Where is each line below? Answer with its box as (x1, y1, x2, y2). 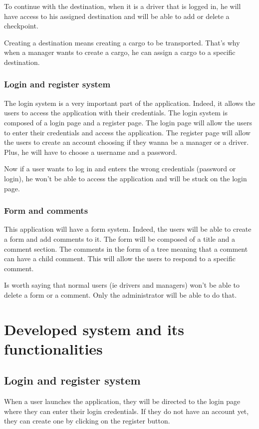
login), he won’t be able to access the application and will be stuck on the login (4, 173, 247, 183)
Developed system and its (4, 319, 185, 339)
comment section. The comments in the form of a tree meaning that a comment (4, 243, 248, 254)
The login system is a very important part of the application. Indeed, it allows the (4, 97, 256, 108)
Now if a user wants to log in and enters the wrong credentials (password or (4, 163, 236, 174)
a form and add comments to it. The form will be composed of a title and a (4, 233, 235, 244)
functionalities (4, 338, 103, 359)
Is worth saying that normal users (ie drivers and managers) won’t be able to (4, 280, 240, 290)
